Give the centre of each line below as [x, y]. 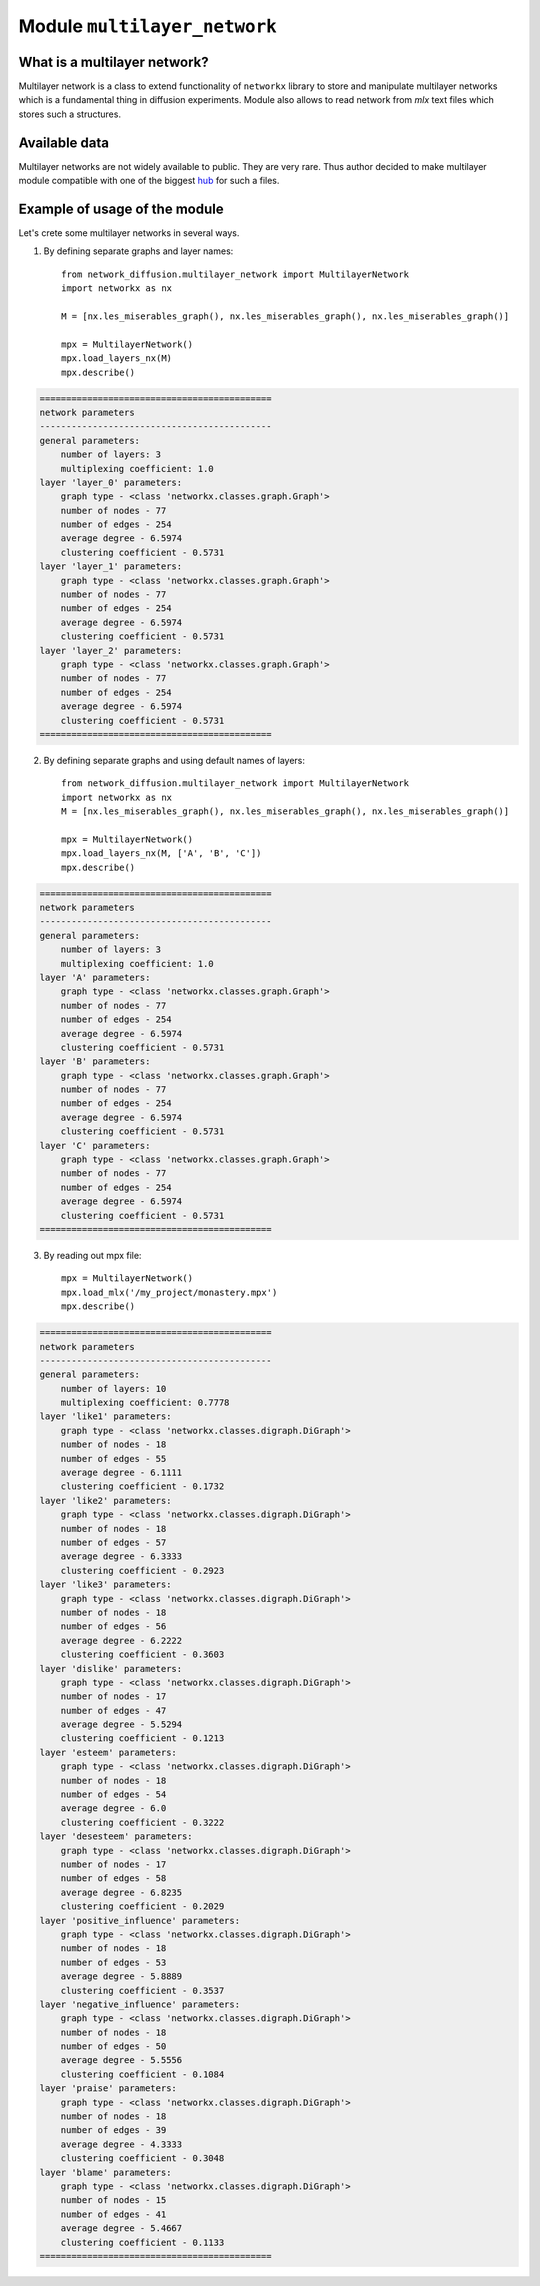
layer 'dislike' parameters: [111, 1668]
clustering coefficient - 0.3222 [142, 1822]
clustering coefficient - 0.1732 [142, 1486]
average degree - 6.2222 [121, 1640]
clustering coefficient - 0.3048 [142, 2158]
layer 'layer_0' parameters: [111, 482]
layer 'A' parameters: [95, 977]
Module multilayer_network [147, 26]
